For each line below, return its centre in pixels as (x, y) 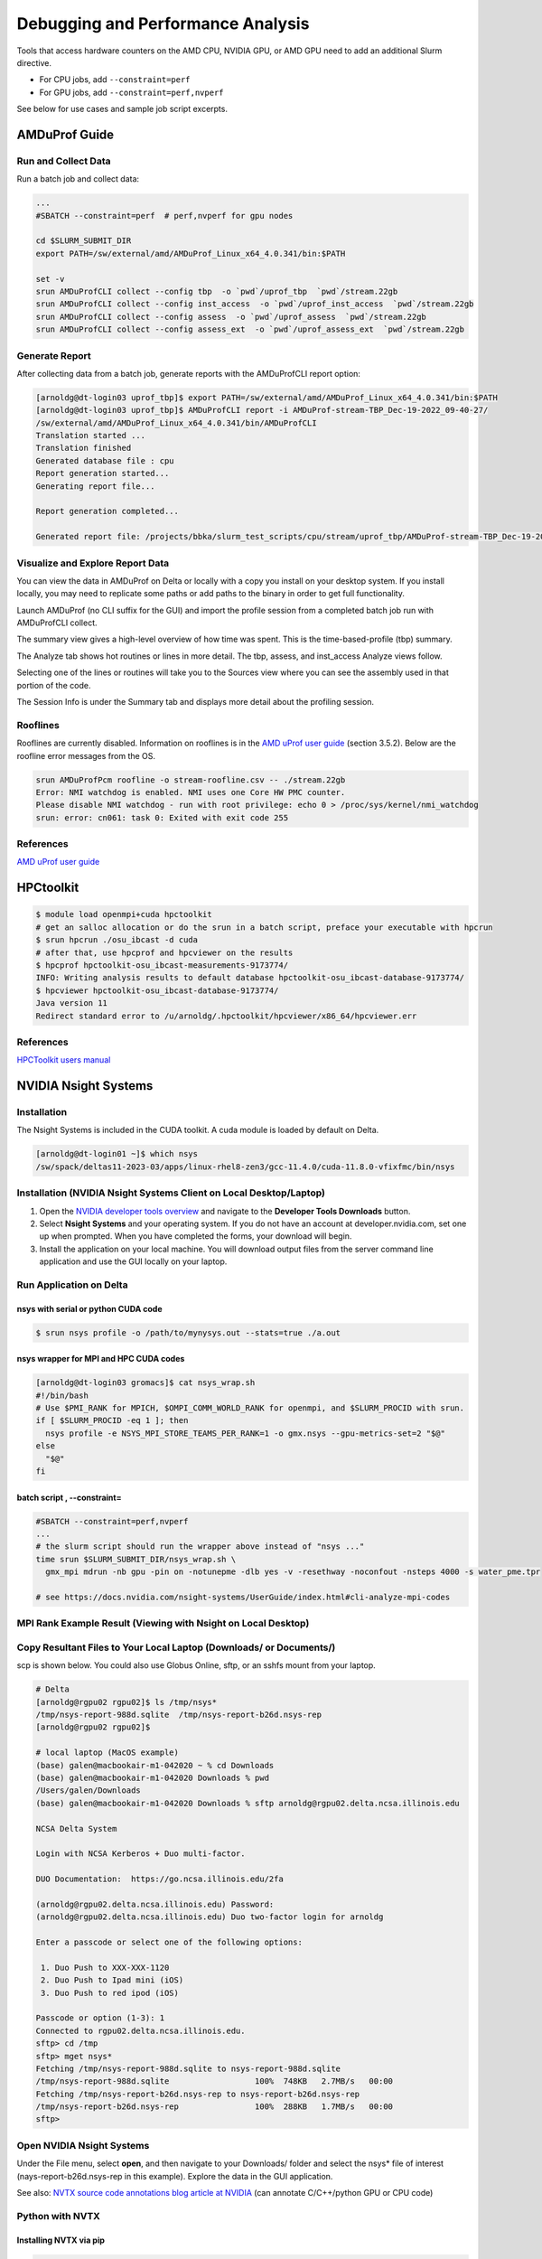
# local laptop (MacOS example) (107, 1753)
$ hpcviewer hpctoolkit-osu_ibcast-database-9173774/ (157, 990)
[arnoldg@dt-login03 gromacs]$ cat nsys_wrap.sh (145, 1383)
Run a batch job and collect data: (78, 179)
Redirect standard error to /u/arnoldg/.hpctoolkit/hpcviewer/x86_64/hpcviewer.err (226, 1016)
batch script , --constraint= (69, 1497)
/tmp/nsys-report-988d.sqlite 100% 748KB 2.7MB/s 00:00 (214, 2081)
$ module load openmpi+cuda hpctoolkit (124, 914)
